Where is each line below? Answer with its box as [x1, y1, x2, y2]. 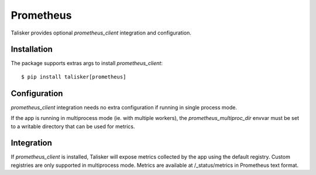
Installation [11, 44, 53, 54]
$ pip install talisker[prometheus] [21, 73, 126, 80]
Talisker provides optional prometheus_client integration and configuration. [11, 29, 191, 36]
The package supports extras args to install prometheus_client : [11, 60, 163, 67]
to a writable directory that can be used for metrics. [11, 123, 135, 130]
